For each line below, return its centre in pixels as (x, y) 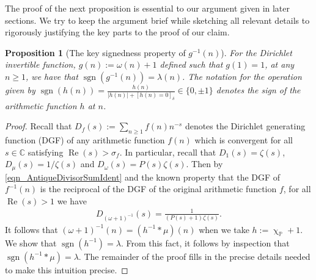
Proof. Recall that (39, 126)
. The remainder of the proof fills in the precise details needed (194, 256)
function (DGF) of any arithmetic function (85, 139)
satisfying (46, 152)
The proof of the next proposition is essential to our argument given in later (148, 8)
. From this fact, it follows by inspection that (205, 242)
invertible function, (40, 64)
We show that (31, 242)
